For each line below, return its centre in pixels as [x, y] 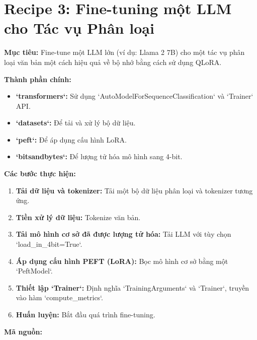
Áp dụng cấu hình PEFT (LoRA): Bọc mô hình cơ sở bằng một [122, 261]
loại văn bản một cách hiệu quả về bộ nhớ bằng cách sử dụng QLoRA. [113, 62]
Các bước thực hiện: [40, 174]
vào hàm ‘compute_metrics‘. [59, 297]
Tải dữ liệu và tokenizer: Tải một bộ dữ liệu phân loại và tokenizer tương [134, 190]
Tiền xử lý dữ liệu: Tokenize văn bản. [78, 217]
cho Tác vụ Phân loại [79, 28]
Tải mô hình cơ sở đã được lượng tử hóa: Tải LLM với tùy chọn [123, 234]
